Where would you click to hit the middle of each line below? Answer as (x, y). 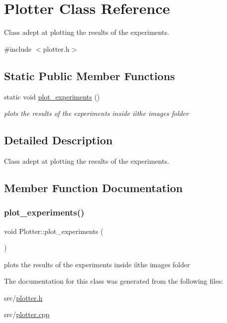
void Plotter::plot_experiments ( (54, 231)
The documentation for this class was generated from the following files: (114, 281)
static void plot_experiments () (52, 96)
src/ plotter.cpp (27, 314)
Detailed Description (58, 140)
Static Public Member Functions (90, 75)
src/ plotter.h (23, 297)
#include (18, 49)
